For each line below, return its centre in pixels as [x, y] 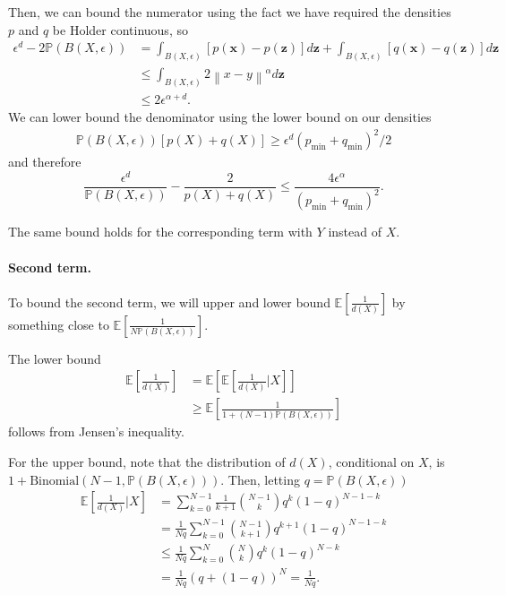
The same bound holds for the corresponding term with [160, 232]
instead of [355, 232]
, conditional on [371, 461]
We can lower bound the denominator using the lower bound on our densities [220, 117]
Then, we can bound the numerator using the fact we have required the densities [230, 12]
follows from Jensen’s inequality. [96, 431]
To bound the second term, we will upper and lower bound [169, 302]
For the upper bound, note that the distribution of [147, 461]
